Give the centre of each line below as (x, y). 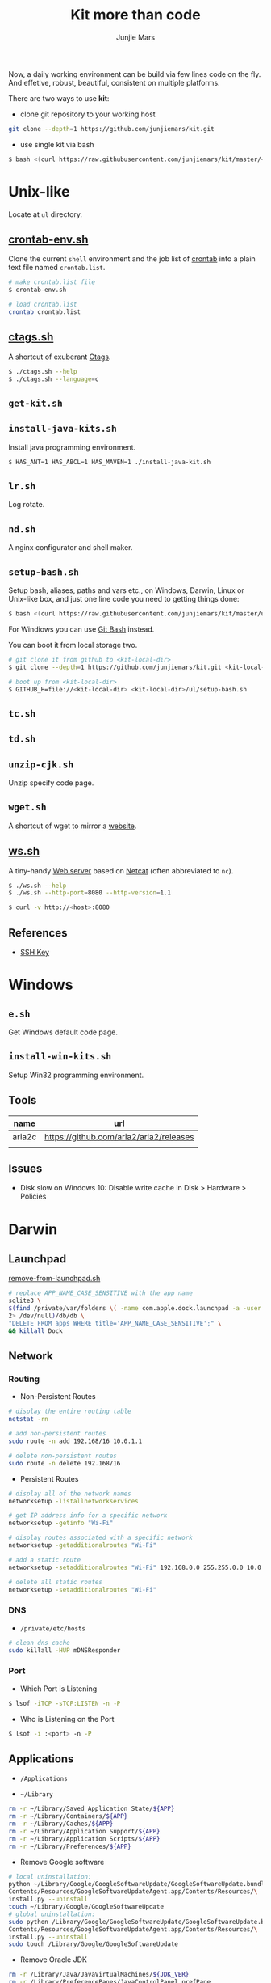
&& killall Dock (35, 1331)
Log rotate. (27, 505)
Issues (25, 1169)
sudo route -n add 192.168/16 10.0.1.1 (75, 1441)
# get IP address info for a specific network (88, 1516)
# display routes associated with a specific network (101, 1538)
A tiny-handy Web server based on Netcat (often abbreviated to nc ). (121, 870)
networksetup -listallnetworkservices (73, 1501)
